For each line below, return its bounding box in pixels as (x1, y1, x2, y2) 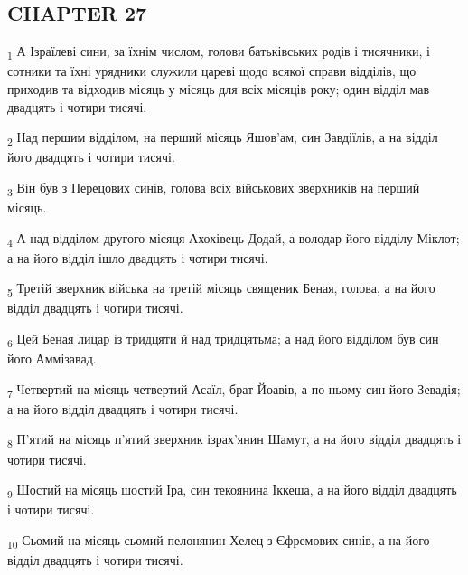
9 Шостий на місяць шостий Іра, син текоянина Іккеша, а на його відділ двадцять (7, 480, 457, 501)
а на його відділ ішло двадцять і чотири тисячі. (7, 248, 268, 267)
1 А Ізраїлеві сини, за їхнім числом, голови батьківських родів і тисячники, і (7, 42, 430, 62)
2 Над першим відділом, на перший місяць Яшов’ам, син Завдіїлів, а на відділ (7, 127, 438, 148)
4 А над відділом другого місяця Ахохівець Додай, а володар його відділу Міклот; (7, 228, 460, 250)
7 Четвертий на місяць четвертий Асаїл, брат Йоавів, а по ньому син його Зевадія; (7, 379, 461, 401)
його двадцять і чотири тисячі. (7, 147, 175, 166)
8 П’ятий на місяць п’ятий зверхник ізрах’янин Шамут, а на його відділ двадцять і (7, 429, 462, 451)
